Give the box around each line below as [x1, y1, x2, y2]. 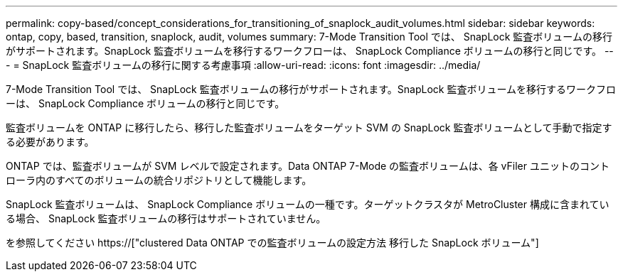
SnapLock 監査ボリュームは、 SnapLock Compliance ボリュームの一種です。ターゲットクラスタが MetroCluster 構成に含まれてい [6, 198, 609, 210]
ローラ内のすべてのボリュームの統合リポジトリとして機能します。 [6, 174, 312, 186]
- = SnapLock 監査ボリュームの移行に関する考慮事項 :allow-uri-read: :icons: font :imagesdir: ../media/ [6, 59, 481, 71]
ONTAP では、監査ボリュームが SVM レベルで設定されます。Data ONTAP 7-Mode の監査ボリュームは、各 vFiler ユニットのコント [6, 160, 609, 172]
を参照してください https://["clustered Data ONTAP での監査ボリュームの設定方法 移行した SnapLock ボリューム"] [6, 237, 539, 249]
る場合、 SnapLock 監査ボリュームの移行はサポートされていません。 [6, 212, 326, 224]
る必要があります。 [6, 136, 95, 148]
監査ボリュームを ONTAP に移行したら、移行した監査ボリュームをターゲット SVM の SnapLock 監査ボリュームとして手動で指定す [6, 121, 612, 134]
